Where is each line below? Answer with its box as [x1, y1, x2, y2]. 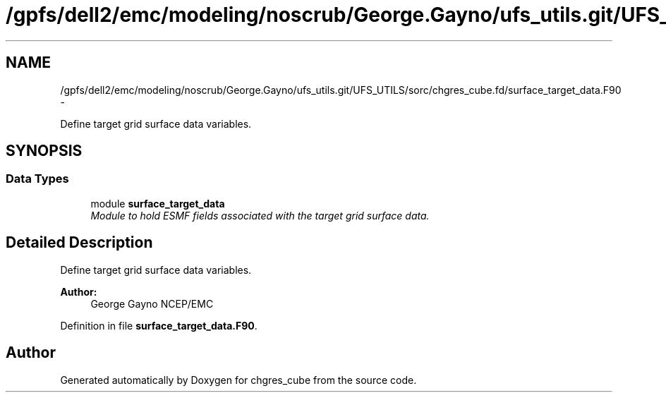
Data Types [6, 171, 69, 186]
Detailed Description [6, 234, 153, 252]
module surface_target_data [90, 197, 225, 210]
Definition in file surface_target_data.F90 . [60, 319, 258, 332]
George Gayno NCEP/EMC [90, 297, 214, 310]
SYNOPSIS [6, 142, 83, 160]
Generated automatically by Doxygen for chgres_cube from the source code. [60, 373, 417, 386]
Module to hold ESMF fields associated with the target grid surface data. [90, 209, 430, 222]
